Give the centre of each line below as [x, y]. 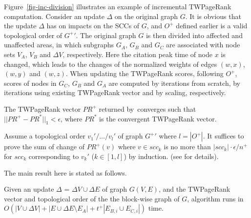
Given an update [29, 189]
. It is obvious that [213, 16]
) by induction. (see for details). [171, 156]
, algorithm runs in [215, 198]
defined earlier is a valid [212, 26]
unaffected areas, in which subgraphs [59, 45]
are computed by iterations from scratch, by [175, 83]
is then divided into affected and [194, 35]
